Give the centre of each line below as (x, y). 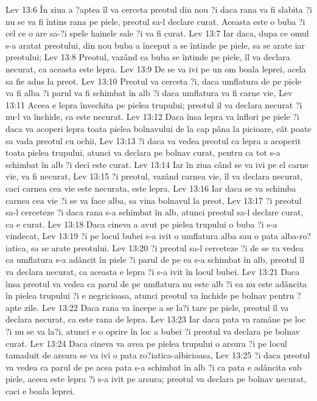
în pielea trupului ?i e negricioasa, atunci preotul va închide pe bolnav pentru (150, 295)
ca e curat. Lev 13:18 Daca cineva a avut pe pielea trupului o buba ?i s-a (141, 224)
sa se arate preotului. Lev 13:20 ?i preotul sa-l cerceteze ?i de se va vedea (167, 247)
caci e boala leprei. (40, 391)
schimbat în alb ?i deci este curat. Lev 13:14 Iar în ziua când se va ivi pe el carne (157, 164)
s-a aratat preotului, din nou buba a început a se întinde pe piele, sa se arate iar (155, 45)
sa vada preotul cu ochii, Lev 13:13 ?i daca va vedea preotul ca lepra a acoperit (153, 140)
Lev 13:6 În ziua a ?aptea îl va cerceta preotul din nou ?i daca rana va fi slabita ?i (159, 9)
